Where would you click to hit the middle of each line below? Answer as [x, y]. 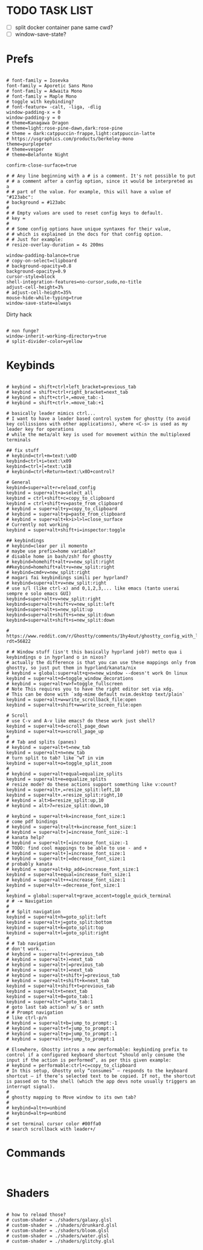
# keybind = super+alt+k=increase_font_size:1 [66, 816]
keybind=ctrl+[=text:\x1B [39, 466]
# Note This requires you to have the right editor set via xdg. [90, 689]
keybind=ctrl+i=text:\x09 [39, 461]
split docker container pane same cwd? [64, 27]
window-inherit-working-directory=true [56, 336]
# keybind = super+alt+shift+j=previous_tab [63, 975]
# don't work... [27, 949]
